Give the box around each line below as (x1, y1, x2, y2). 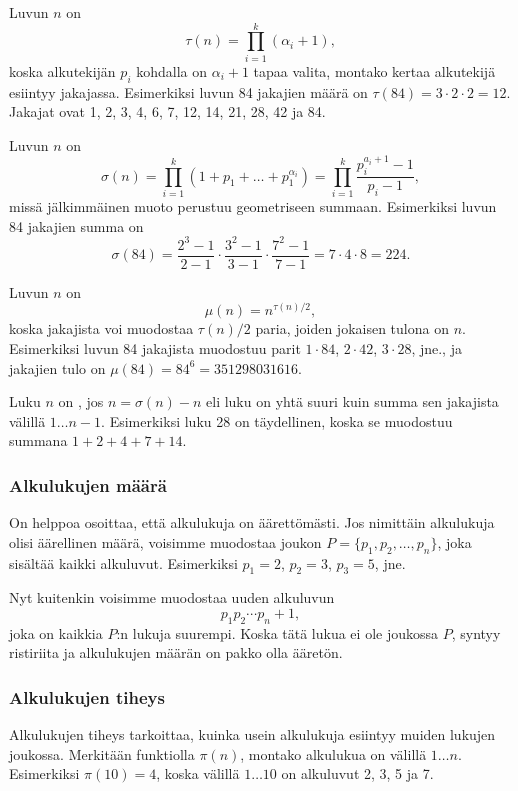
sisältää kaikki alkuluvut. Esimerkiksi (9, 552, 238, 573)
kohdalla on (136, 60, 208, 81)
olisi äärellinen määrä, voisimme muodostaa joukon (9, 531, 322, 552)
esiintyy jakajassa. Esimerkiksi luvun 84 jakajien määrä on (9, 81, 368, 102)
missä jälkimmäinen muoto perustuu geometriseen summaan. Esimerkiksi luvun (9, 195, 497, 216)
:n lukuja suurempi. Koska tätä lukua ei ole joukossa (116, 622, 438, 643)
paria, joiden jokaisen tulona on (255, 318, 449, 339)
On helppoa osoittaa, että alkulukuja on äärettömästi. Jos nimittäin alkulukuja (9, 512, 495, 533)
